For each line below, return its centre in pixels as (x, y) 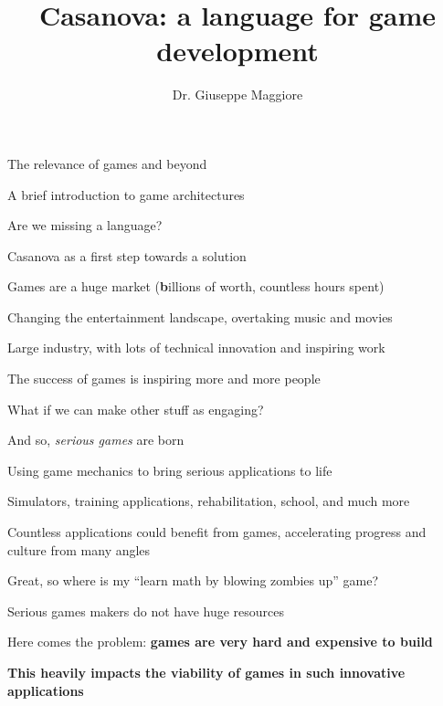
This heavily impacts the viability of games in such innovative (206, 672)
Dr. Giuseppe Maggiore (237, 95)
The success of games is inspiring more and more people (164, 379)
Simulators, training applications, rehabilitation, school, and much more (209, 501)
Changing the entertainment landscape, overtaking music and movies (200, 316)
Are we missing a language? (85, 225)
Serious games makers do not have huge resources (146, 611)
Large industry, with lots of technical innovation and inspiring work (196, 348)
